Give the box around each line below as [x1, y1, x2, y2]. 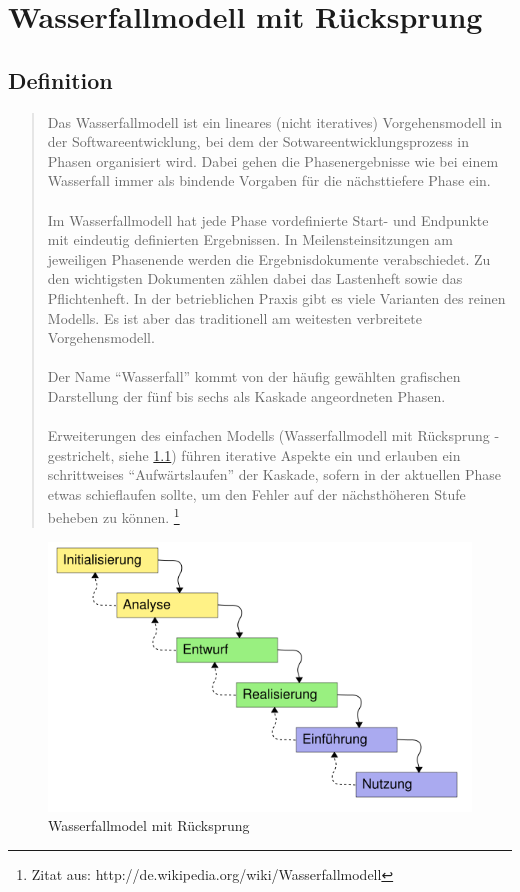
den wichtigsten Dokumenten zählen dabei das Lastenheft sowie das [47, 268, 463, 289]
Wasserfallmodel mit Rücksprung [48, 815, 250, 836]
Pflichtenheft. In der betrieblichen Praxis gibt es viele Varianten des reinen [47, 287, 506, 308]
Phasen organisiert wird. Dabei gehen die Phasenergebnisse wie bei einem [47, 150, 499, 171]
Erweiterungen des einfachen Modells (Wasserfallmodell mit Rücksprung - [47, 425, 500, 446]
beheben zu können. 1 [47, 504, 180, 528]
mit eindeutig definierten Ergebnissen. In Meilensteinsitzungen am [47, 229, 453, 250]
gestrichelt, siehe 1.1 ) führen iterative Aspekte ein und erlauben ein [47, 444, 461, 465]
